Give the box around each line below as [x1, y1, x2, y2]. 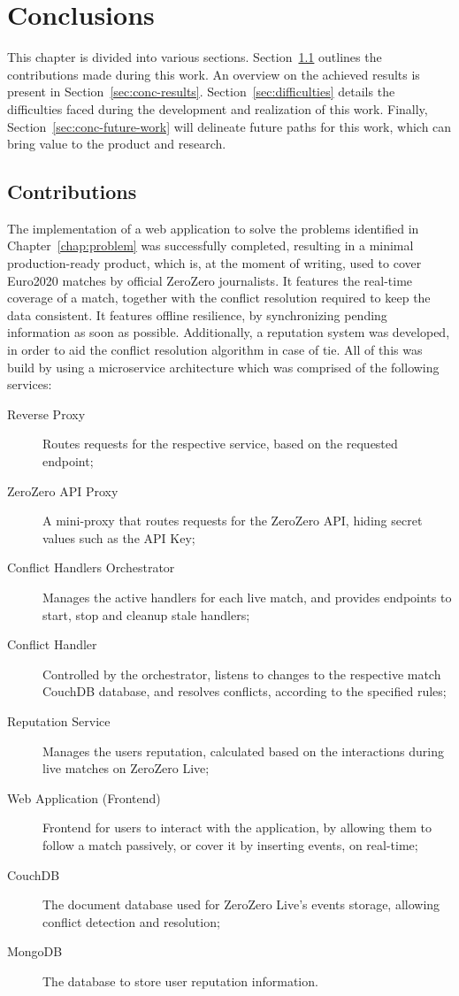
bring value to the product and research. [7, 134, 226, 153]
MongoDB [7, 942, 63, 961]
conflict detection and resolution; [42, 912, 220, 931]
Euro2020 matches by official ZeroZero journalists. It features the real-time [7, 271, 413, 289]
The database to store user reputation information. [42, 971, 318, 990]
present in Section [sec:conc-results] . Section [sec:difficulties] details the [7, 82, 395, 101]
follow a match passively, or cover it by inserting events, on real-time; [42, 835, 418, 854]
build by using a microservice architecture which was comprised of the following [7, 357, 440, 376]
